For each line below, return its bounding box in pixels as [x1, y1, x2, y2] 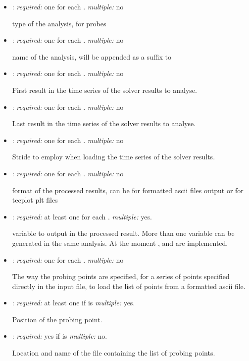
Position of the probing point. [12, 314, 102, 324]
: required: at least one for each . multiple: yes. [12, 211, 152, 221]
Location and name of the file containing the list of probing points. [12, 348, 215, 358]
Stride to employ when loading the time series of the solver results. [12, 151, 215, 162]
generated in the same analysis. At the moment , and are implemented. [12, 237, 228, 248]
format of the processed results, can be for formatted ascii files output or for [12, 185, 244, 195]
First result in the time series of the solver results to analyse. [12, 84, 197, 95]
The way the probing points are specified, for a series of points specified [12, 271, 230, 282]
